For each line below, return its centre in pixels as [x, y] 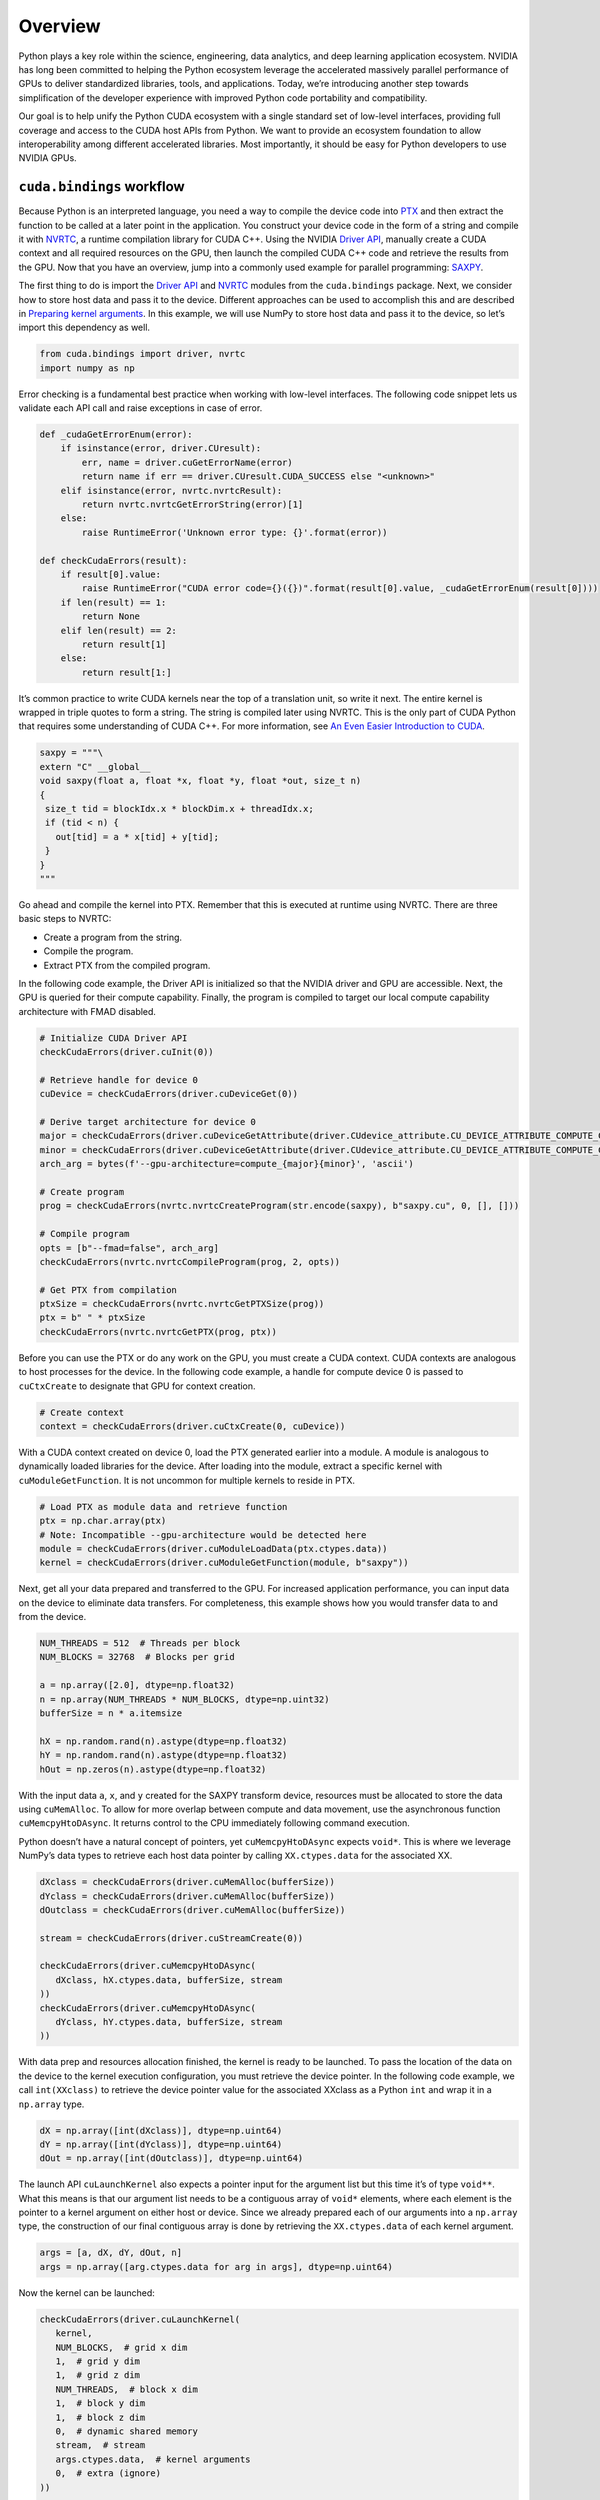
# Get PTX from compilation [108, 1289]
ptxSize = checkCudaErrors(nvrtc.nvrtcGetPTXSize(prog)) [182, 1304]
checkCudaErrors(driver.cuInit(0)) [126, 1052]
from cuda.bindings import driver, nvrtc [142, 354]
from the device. [52, 1617]
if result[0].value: [111, 574]
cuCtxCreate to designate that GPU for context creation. [137, 1386]
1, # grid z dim [97, 2375]
